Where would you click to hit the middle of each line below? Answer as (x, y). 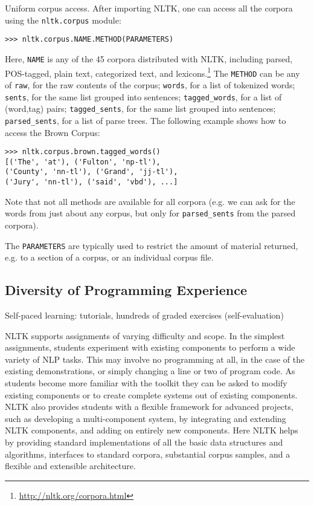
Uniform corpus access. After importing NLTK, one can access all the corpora (149, 8)
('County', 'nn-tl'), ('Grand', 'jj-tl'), (91, 172)
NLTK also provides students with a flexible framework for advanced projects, (149, 407)
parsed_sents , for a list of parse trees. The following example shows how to (146, 120)
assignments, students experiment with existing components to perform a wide (150, 347)
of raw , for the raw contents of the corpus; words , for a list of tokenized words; (150, 84)
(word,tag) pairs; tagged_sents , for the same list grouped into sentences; (140, 109)
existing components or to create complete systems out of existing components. (151, 394)
